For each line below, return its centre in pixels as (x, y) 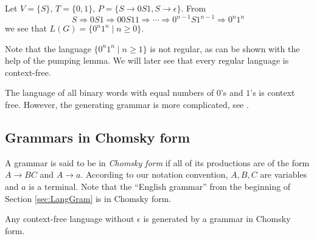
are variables (284, 174)
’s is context (273, 93)
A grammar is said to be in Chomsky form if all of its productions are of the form (157, 162)
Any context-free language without (70, 219)
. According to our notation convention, (154, 174)
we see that (26, 28)
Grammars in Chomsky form (97, 137)
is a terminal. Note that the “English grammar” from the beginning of (160, 187)
